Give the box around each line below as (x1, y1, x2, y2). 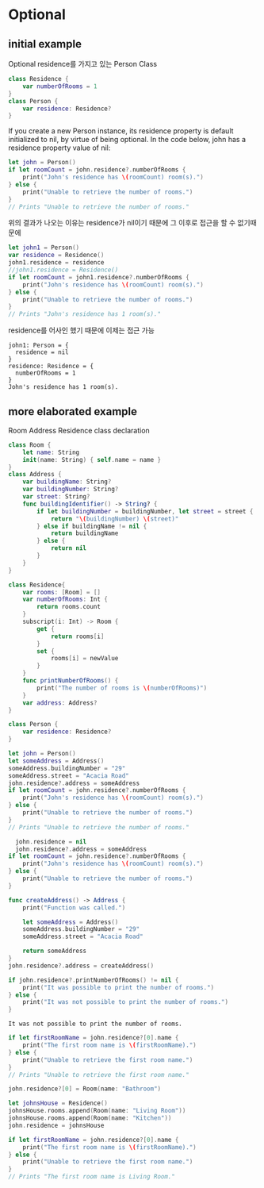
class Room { (8, 440, 52, 449)
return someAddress (22, 947, 87, 955)
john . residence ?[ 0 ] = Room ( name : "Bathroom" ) (8, 1085, 161, 1093)
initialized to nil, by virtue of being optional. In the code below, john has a (8, 135, 246, 144)
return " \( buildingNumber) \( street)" (50, 514, 179, 523)
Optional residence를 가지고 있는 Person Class (8, 60, 157, 68)
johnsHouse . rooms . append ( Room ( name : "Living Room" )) (8, 1107, 186, 1115)
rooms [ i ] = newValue (50, 655, 119, 663)
